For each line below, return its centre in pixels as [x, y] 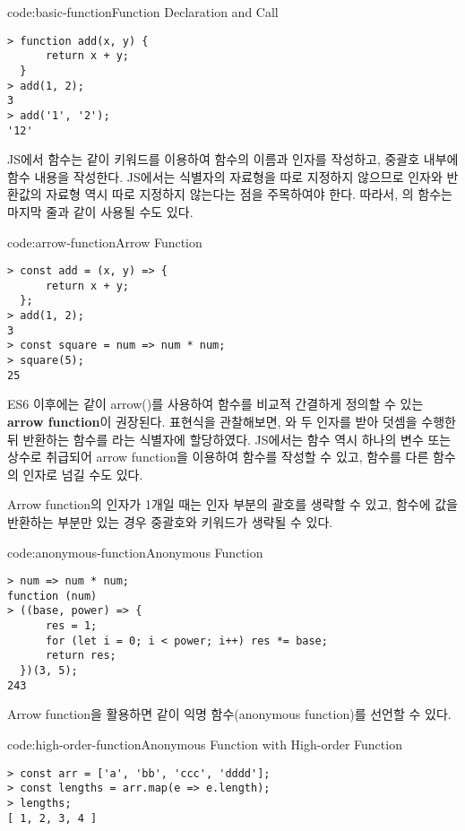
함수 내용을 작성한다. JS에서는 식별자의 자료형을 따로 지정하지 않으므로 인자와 [225, 176]
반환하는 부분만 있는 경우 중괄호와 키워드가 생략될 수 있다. [170, 521]
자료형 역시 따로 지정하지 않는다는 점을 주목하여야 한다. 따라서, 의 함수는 [249, 194]
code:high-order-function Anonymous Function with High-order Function [205, 744]
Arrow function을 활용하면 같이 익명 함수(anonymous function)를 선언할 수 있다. [229, 714]
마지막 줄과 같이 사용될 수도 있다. [100, 211]
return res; [81, 656]
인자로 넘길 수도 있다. [83, 474]
